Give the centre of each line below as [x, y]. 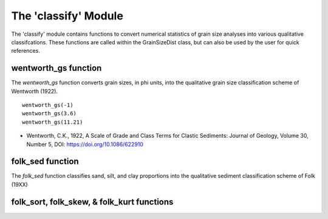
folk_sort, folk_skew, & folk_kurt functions [92, 202]
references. [26, 51]
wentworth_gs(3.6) [50, 113]
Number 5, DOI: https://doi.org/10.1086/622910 [85, 144]
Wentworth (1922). [34, 91]
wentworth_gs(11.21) [53, 122]
